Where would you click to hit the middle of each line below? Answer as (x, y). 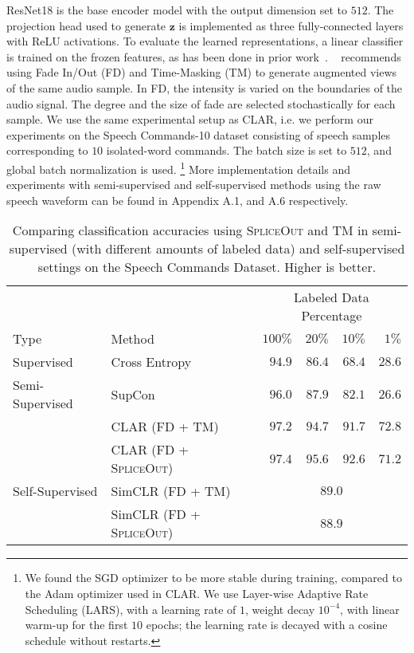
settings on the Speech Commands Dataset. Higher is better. (207, 267)
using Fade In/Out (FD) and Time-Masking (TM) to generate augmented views (202, 72)
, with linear (370, 609)
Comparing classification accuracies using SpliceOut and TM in (190, 230)
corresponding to (47, 150)
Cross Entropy (151, 362)
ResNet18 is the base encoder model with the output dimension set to (177, 10)
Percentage (332, 316)
